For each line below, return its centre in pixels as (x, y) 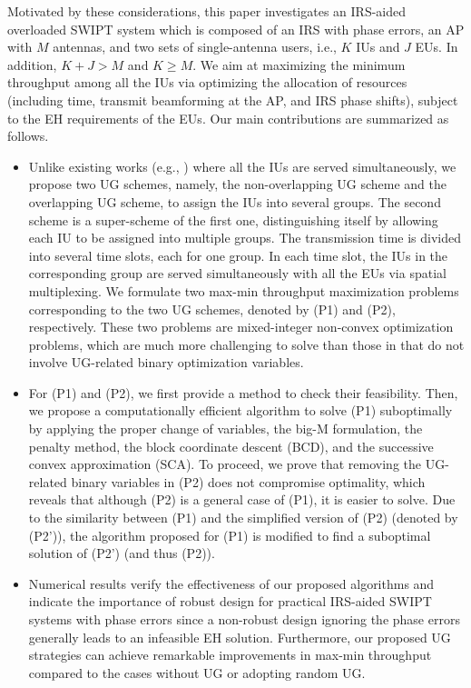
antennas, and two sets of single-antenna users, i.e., (195, 47)
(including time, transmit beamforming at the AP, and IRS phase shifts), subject (233, 100)
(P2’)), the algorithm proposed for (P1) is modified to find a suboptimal (230, 535)
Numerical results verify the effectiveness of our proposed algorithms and (231, 583)
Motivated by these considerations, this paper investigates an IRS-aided (207, 11)
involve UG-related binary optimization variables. (166, 362)
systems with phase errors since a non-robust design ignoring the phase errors (244, 619)
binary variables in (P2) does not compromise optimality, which (248, 481)
